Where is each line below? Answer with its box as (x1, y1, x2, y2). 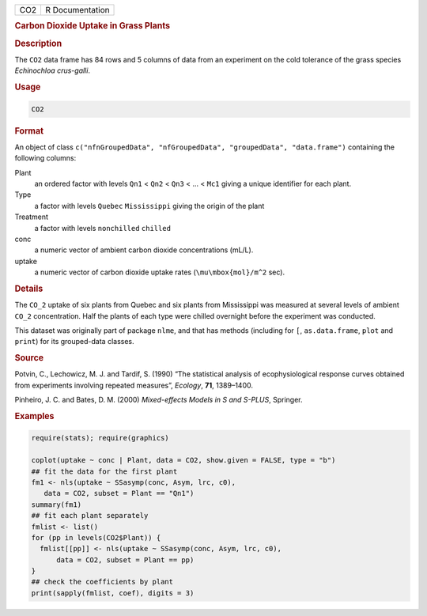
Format (14, 125, 43, 136)
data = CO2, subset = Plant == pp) (56, 555, 195, 565)
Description (14, 38, 62, 49)
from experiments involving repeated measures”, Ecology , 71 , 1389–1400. (14, 380, 253, 390)
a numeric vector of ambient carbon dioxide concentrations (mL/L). (34, 245, 254, 255)
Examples (14, 410, 55, 421)
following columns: (14, 153, 77, 163)
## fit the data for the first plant (31, 467, 178, 476)
